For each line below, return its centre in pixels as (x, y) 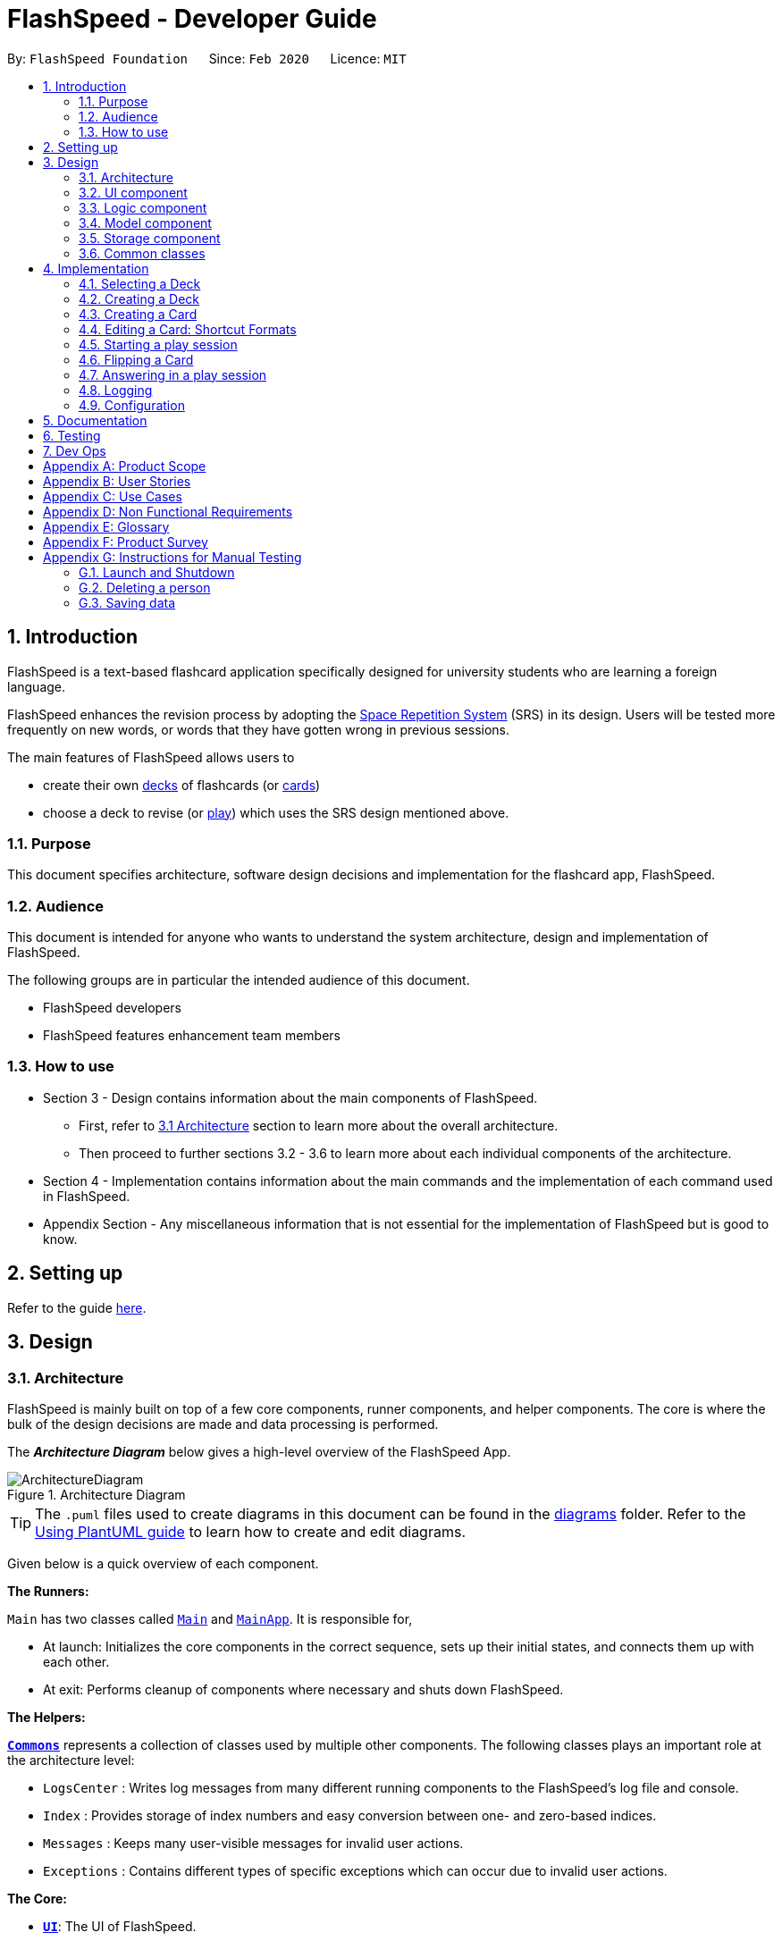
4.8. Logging (116, 390)
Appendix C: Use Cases (113, 496)
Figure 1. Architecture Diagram (97, 1494)
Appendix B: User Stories (117, 481)
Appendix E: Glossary (106, 526)
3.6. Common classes (142, 253)
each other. (76, 1661)
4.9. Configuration (132, 405)
